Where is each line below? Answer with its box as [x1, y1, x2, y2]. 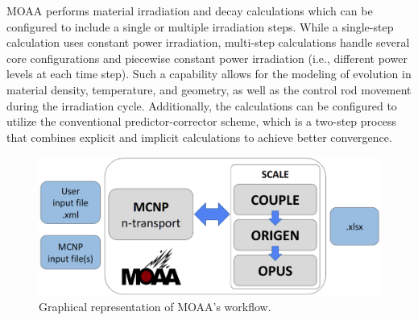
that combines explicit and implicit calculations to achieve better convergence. [6, 128, 392, 145]
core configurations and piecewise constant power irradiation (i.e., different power [6, 49, 408, 66]
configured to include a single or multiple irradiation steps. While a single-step [6, 18, 394, 35]
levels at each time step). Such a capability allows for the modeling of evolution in [6, 65, 412, 82]
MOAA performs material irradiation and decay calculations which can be [6, 2, 373, 19]
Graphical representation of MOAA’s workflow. [39, 298, 271, 315]
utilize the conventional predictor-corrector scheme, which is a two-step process [6, 113, 396, 130]
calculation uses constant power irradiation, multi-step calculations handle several [6, 34, 410, 51]
